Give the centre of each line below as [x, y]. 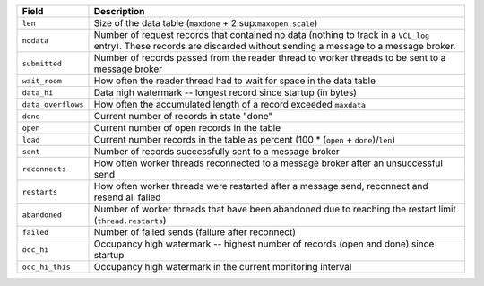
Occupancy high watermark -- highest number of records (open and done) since [264, 244]
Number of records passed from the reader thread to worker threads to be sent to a [270, 58]
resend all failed [127, 197]
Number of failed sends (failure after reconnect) [194, 232]
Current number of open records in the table [187, 128]
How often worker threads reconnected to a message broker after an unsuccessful [268, 163]
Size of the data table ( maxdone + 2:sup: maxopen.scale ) [206, 23]
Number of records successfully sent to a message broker [216, 151]
